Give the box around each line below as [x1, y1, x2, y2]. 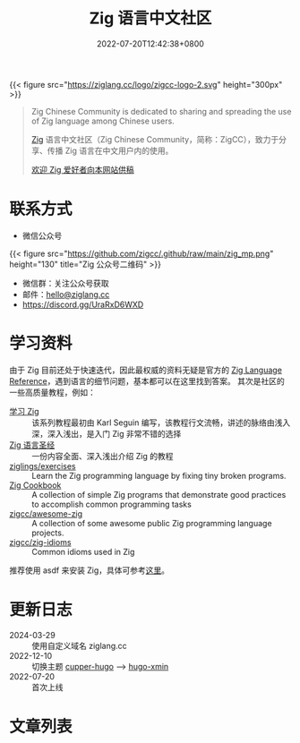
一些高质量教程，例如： [9, 387, 96, 397]
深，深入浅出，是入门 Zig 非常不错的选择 [31, 428, 182, 439]
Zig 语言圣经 [9, 440, 56, 450]
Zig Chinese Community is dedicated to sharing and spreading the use [30, 106, 292, 116]
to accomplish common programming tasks [31, 499, 193, 509]
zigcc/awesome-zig [9, 508, 83, 519]
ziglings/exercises [9, 460, 76, 471]
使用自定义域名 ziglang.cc [31, 640, 127, 651]
